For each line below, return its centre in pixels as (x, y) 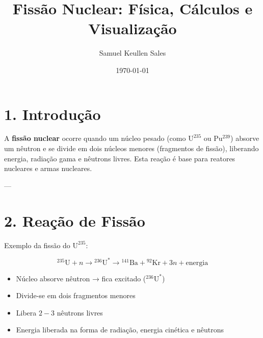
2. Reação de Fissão (75, 220)
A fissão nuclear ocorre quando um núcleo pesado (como (95, 138)
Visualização (133, 28)
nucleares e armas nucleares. (48, 168)
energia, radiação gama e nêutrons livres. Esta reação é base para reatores (120, 158)
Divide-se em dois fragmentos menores (76, 295)
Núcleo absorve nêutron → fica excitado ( (81, 278)
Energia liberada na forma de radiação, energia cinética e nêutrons (120, 330)
